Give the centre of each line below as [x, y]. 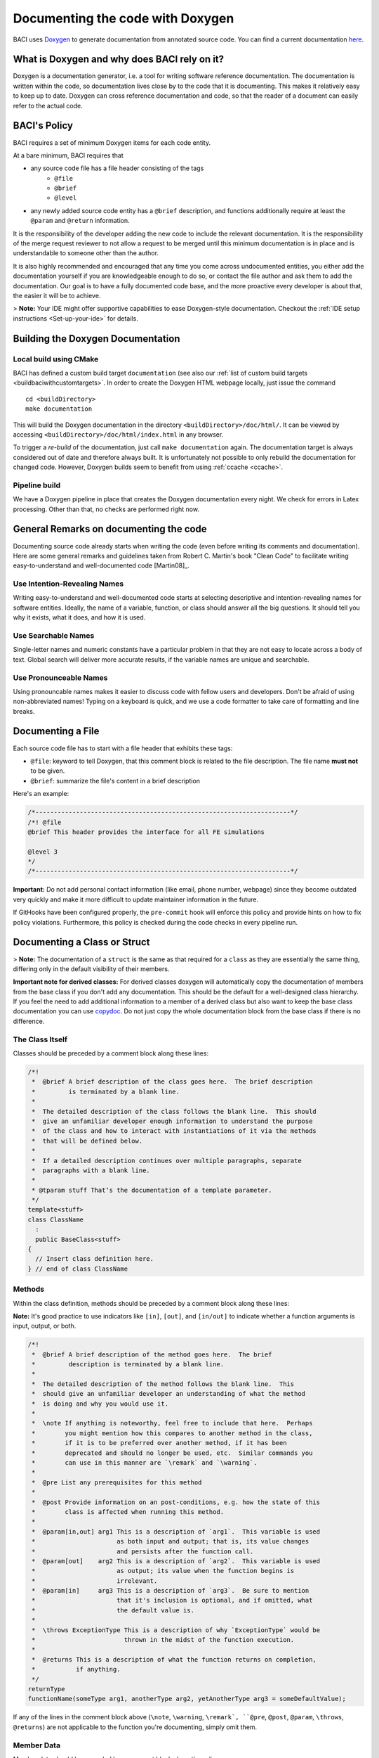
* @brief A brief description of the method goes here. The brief [152, 1354]
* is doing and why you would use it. [100, 1404]
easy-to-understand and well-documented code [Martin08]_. [101, 565]
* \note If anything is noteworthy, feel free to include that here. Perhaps [172, 1423]
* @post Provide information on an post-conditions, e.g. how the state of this [176, 1502]
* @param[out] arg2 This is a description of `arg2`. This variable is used [176, 1561]
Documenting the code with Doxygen [124, 18]
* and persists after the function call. [143, 1551]
